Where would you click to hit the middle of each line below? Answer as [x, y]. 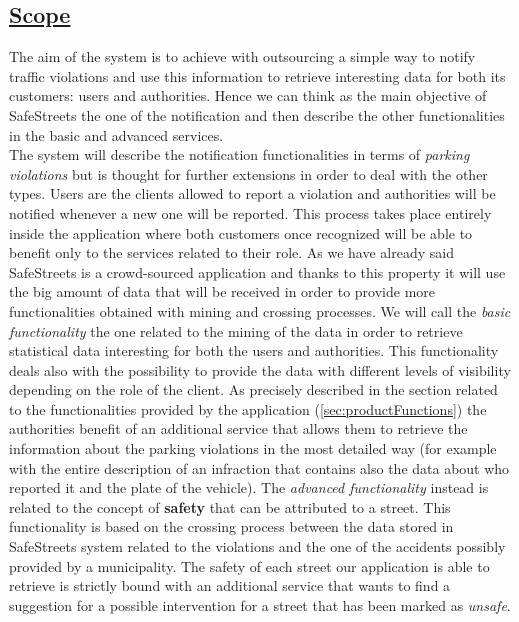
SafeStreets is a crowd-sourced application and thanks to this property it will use [257, 271]
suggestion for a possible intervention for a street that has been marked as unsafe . [260, 604]
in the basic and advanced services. [116, 134]
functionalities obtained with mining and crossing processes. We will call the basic [260, 310]
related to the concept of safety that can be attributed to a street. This [230, 506]
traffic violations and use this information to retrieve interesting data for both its [257, 75]
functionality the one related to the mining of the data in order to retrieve [236, 330]
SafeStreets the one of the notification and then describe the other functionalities [257, 114]
